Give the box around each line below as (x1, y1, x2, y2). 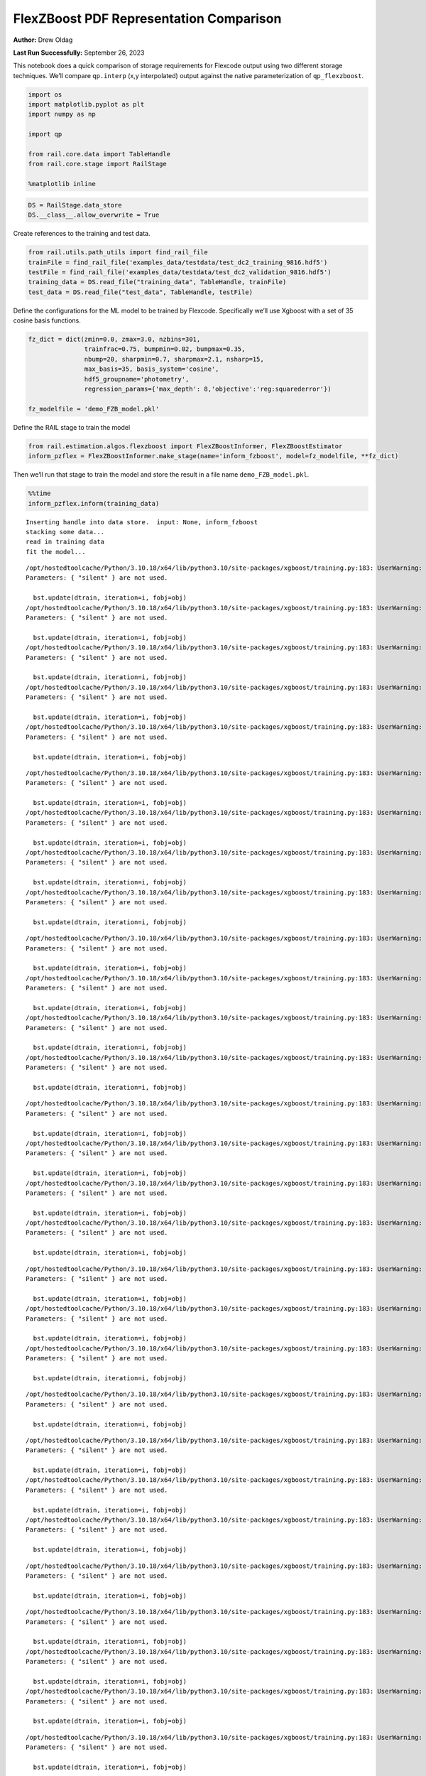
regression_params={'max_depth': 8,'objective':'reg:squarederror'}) (84, 385, 332, 394)
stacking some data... (26, 528, 105, 536)
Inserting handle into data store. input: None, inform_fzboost (26, 518, 258, 526)
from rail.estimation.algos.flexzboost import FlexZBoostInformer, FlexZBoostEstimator (28, 442, 343, 450)
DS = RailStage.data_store (28, 201, 122, 209)
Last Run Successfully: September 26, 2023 (13, 48, 145, 57)
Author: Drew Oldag (13, 36, 73, 44)
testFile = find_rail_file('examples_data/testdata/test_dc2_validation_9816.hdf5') (28, 268, 332, 276)
